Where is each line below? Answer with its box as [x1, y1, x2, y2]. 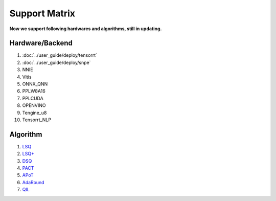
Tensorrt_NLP [22, 117, 51, 123]
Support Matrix [9, 8, 76, 19]
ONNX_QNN [22, 81, 48, 87]
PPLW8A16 [22, 88, 45, 94]
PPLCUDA [22, 95, 43, 101]
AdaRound [22, 179, 44, 185]
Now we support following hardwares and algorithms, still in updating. [9, 26, 162, 32]
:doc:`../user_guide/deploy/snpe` [22, 59, 91, 65]
